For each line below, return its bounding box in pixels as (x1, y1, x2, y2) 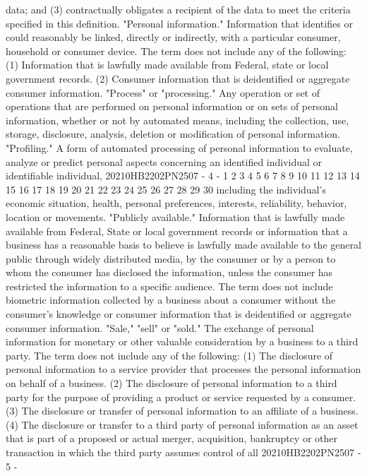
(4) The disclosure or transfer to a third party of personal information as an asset (6, 417, 359, 432)
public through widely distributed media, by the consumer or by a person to (6, 251, 336, 266)
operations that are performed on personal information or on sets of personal (6, 99, 338, 114)
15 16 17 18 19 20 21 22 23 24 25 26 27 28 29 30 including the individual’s (6, 182, 326, 196)
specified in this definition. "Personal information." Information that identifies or (6, 16, 353, 30)
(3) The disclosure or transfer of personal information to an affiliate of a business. (6, 403, 359, 418)
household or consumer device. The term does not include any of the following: (6, 43, 347, 58)
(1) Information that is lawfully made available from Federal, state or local (6, 57, 329, 72)
